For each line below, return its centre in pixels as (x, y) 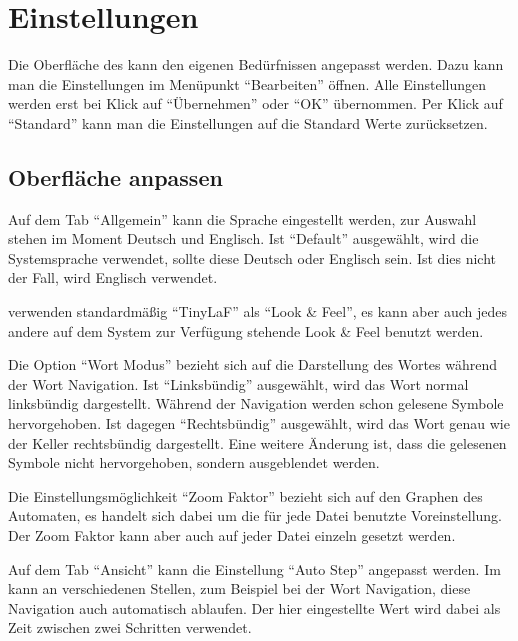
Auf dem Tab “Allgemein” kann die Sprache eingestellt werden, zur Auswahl (242, 218)
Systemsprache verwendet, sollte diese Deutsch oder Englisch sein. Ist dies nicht (252, 257)
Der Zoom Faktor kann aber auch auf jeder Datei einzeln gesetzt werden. (232, 535)
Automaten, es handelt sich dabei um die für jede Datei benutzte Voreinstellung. (255, 515)
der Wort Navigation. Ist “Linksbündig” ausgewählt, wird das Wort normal (238, 383)
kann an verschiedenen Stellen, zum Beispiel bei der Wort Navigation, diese (239, 588)
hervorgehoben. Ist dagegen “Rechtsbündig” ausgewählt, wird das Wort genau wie (259, 423)
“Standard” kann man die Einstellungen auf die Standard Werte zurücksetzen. (248, 122)
